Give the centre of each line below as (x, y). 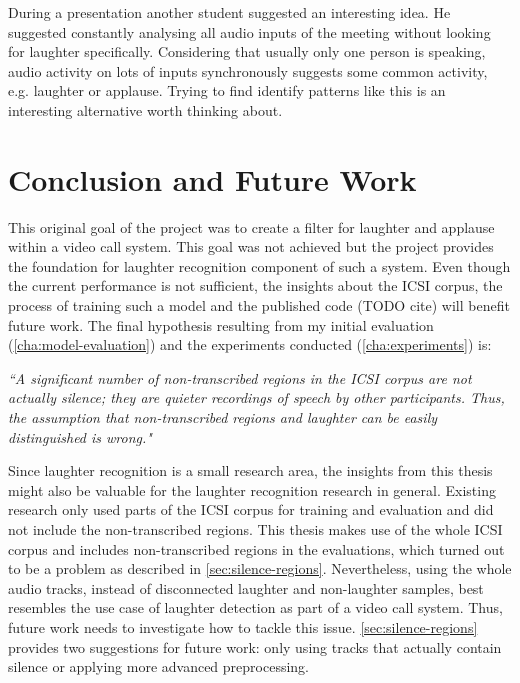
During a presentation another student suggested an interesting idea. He (229, 12)
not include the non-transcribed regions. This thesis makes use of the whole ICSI (255, 529)
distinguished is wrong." (80, 436)
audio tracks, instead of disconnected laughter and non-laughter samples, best (246, 587)
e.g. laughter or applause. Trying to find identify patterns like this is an (227, 90)
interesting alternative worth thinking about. (145, 109)
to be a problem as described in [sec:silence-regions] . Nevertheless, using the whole (260, 568)
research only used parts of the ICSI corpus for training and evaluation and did (251, 509)
